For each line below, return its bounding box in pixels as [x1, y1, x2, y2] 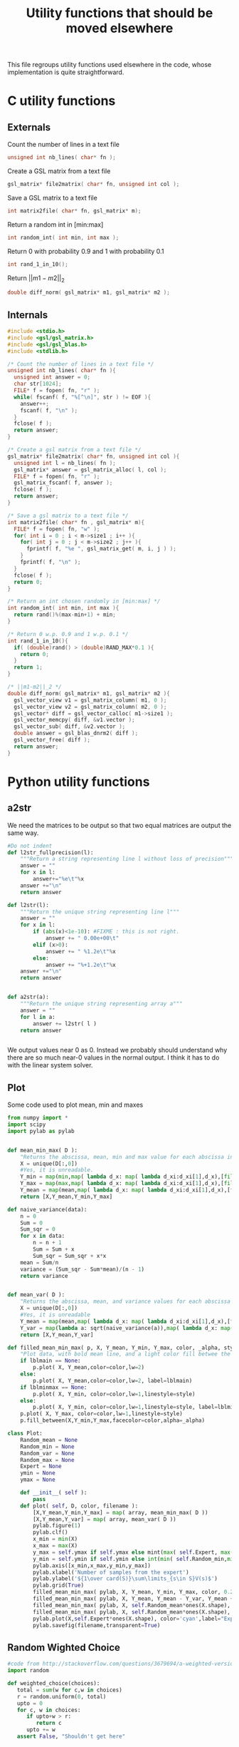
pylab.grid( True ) [33, 1582, 84, 1589]
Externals [7, 121, 51, 133]
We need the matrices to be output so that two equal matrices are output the [7, 821, 232, 829]
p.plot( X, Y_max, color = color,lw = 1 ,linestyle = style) [20, 1410, 183, 1418]
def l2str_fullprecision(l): [7, 849, 94, 856]
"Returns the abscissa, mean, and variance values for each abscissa [20, 1298, 231, 1306]
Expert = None [20, 1463, 62, 1470]
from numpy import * [7, 1115, 69, 1122]
